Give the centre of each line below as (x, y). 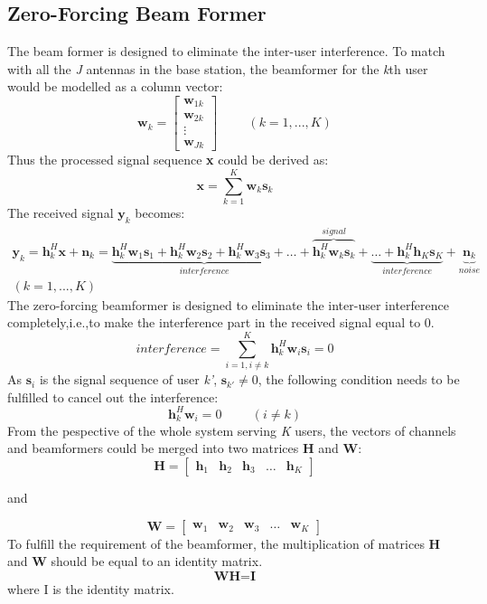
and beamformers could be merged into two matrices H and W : (185, 448)
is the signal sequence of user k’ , (128, 379)
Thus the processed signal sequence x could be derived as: (168, 160)
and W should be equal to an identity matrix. (135, 561)
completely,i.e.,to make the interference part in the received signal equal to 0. (221, 322)
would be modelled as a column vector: (115, 86)
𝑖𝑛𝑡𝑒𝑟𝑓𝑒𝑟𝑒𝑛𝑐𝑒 (171, 349)
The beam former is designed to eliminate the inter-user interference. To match (226, 51)
